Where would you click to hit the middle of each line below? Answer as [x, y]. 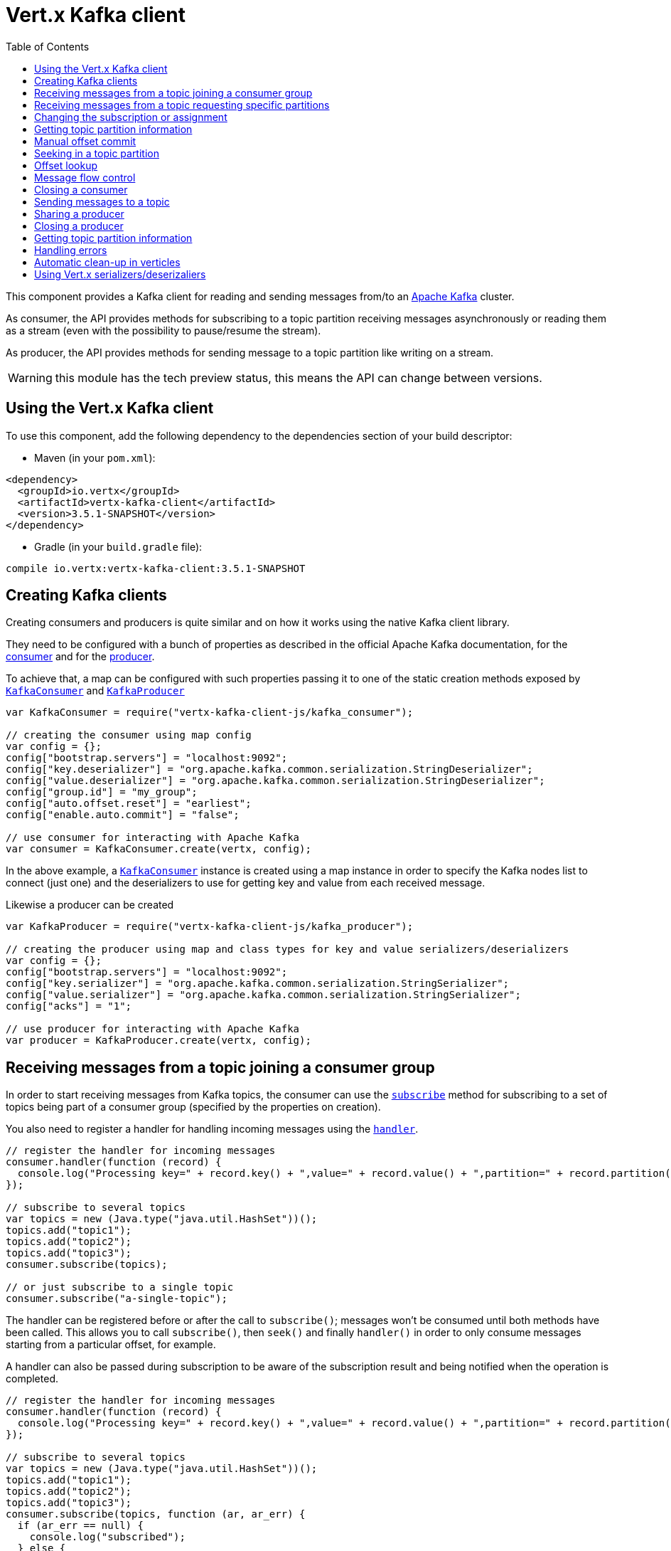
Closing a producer [79, 226]
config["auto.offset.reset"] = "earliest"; [129, 804]
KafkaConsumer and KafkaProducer [95, 691]
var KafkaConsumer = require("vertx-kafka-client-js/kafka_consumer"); [210, 713]
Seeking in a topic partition [97, 153]
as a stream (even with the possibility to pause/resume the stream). [163, 330]
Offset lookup [66, 165]
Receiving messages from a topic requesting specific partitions [182, 105]
